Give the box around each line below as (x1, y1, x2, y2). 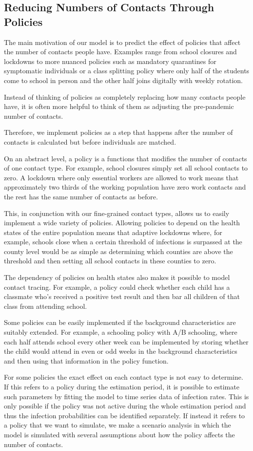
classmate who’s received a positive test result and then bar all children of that (4, 291, 240, 301)
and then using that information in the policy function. (4, 355, 169, 365)
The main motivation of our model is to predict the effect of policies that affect (4, 37, 241, 47)
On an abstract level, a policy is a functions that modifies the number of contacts (4, 153, 247, 163)
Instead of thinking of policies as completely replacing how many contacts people (4, 91, 246, 102)
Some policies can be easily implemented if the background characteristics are (4, 317, 236, 327)
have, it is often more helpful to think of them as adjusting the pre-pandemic (4, 101, 234, 111)
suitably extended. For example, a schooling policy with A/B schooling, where (4, 327, 237, 337)
